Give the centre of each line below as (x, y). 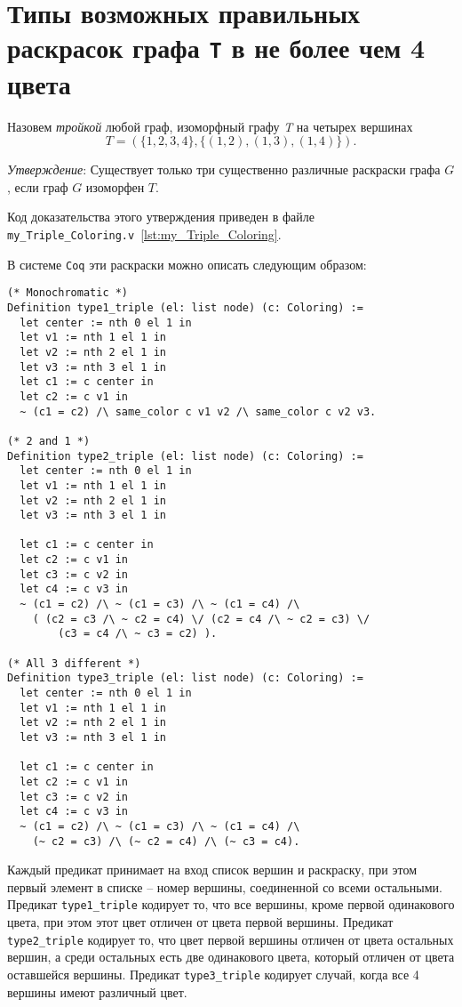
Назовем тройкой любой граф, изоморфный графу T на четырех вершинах (210, 126)
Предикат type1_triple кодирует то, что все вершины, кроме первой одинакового (231, 904)
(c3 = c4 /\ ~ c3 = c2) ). (138, 634)
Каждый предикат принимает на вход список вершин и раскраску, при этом (212, 870)
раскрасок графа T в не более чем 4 (216, 48)
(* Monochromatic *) (68, 293)
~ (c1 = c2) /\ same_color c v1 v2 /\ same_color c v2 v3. (198, 411)
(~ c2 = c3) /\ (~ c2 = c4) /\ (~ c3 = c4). (166, 841)
